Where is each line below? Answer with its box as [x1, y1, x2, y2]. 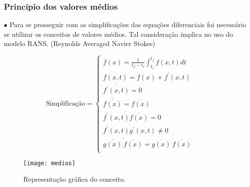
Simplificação [46, 100, 85, 108]
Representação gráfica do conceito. [23, 173, 126, 184]
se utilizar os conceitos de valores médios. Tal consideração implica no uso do [4, 29, 233, 39]
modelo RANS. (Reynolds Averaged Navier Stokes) [4, 38, 155, 48]
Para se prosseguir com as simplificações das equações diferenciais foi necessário [9, 19, 246, 30]
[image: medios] [23, 160, 76, 167]
